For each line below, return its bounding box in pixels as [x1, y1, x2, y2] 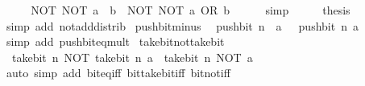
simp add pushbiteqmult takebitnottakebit [6, 33, 225, 50]
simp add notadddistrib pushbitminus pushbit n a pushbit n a [6, 17, 359, 34]
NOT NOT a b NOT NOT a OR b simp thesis [31, 2, 350, 18]
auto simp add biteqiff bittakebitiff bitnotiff [6, 64, 230, 81]
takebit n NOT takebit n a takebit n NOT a [11, 48, 253, 65]
